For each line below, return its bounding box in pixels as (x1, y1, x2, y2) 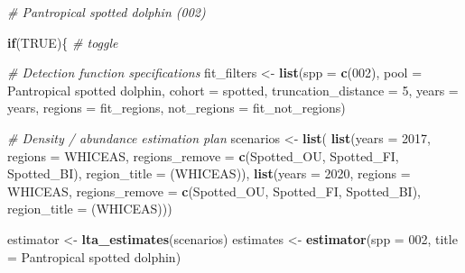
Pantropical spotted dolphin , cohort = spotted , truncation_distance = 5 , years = (7, 80, 459, 99)
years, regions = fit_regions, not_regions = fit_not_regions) (7, 98, 346, 117)
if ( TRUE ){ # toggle (7, 32, 118, 51)
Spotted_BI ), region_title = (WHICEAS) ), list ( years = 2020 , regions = (7, 164, 411, 183)
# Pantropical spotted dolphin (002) (7, 3, 206, 21)
